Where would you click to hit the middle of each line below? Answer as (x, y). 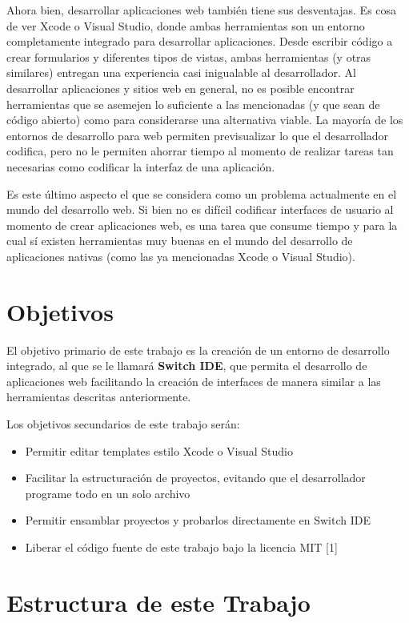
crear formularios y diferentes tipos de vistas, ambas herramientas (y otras (189, 56)
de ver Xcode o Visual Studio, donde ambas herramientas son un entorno (186, 25)
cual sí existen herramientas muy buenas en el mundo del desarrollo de (180, 241)
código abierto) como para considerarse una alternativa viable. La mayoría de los (205, 120)
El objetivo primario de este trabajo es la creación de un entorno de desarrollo (198, 350)
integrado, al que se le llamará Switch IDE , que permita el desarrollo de (187, 366)
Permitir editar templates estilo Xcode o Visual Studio (159, 450)
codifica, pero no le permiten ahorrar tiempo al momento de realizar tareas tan (200, 151)
